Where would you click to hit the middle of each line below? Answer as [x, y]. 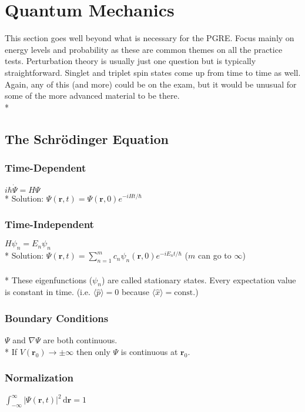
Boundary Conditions [57, 318]
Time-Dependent [46, 167]
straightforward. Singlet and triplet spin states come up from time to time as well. [153, 72]
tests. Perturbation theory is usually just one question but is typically [130, 61]
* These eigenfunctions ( [49, 279]
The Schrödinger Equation [87, 138]
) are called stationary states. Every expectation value [199, 279]
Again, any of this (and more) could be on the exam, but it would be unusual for [151, 84]
